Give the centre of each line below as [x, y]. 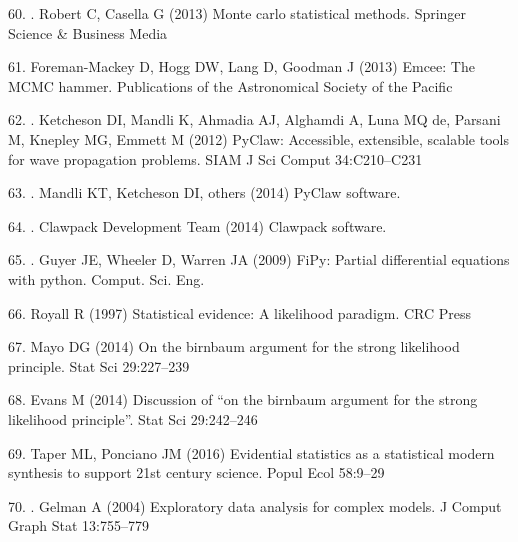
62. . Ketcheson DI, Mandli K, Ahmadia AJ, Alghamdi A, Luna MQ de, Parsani [254, 119]
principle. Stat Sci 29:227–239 [99, 365]
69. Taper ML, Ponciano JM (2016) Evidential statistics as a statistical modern [251, 452]
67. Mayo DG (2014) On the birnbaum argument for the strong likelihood [234, 346]
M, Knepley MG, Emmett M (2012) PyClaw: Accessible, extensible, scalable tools [258, 138]
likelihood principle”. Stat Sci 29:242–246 [133, 418]
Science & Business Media [88, 32]
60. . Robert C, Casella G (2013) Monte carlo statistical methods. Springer [237, 13]
